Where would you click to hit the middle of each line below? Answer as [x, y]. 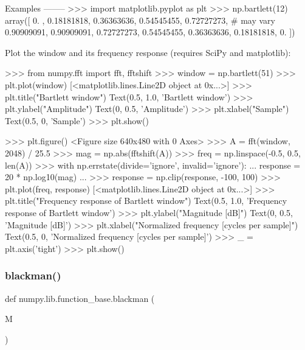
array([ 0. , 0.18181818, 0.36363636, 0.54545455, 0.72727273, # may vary [140, 20]
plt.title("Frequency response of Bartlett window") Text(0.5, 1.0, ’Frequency [146, 201]
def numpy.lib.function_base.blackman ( [80, 298]
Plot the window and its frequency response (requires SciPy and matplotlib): [148, 52]
